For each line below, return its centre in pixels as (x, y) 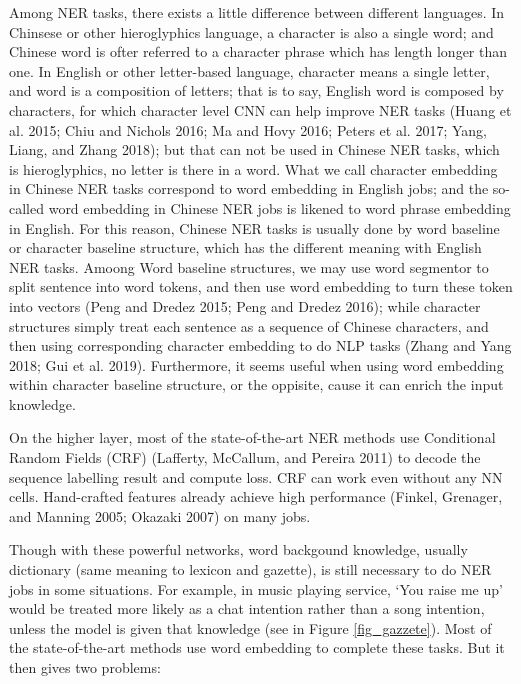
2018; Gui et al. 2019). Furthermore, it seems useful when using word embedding (256, 364)
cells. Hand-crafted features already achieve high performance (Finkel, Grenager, (256, 496)
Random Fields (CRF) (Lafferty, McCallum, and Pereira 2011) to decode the (245, 457)
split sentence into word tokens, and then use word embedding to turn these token (261, 286)
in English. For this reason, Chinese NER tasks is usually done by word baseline (254, 227)
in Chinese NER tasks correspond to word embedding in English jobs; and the (249, 188)
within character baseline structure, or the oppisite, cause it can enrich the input (256, 384)
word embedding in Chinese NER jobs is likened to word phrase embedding (279, 207)
